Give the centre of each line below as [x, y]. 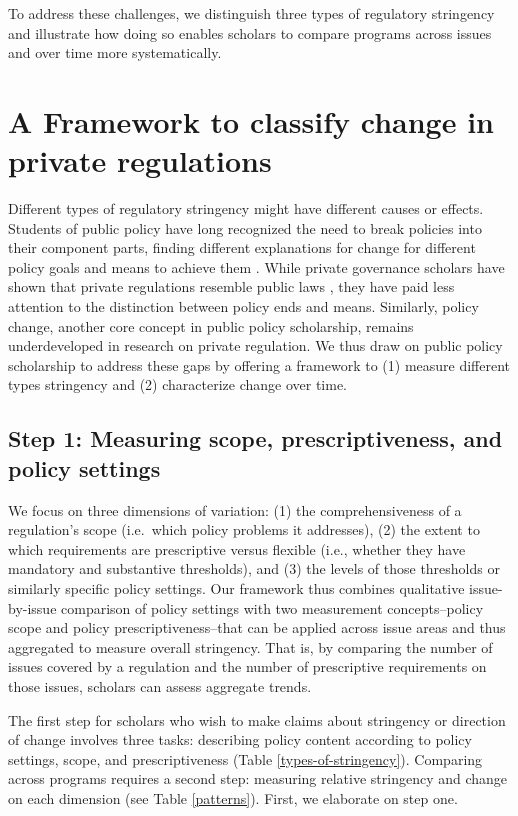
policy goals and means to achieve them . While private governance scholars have [256, 266]
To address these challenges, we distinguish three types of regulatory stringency [251, 13]
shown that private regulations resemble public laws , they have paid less [231, 286]
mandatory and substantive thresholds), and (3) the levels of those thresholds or [254, 568]
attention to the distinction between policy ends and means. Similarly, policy [243, 306]
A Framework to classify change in [251, 120]
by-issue [32, 607]
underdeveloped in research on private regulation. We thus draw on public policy [255, 345]
